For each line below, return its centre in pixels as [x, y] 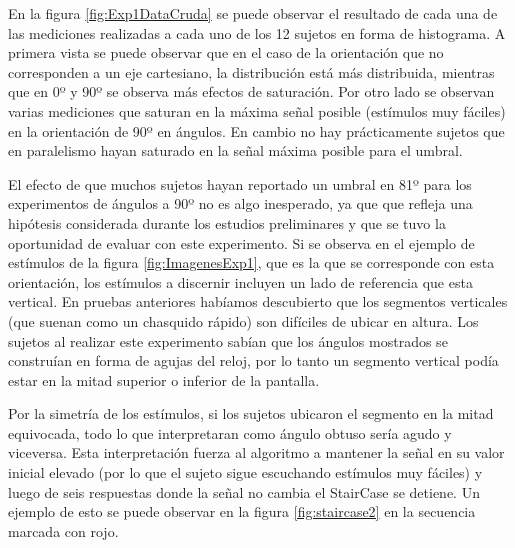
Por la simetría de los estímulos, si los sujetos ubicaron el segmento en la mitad [251, 413]
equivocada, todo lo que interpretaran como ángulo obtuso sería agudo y [230, 432]
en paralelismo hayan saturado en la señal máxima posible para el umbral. [235, 150]
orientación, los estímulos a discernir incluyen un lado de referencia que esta [240, 281]
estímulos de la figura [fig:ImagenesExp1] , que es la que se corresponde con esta [251, 262]
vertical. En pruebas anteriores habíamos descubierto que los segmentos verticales [258, 301]
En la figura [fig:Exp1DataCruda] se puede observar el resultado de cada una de [253, 13]
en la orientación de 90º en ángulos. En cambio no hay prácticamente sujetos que [256, 130]
